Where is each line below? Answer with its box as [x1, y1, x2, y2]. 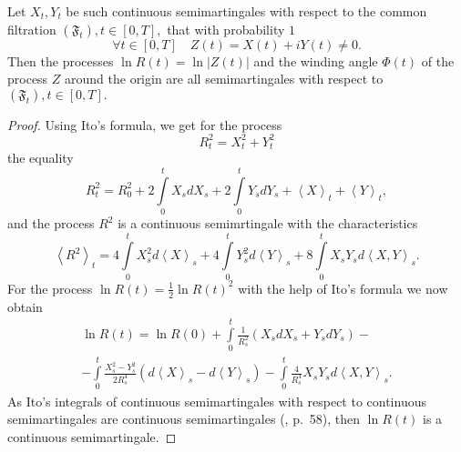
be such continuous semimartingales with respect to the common [66, 2, 427, 20]
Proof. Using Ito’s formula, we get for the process [7, 115, 282, 134]
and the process [7, 214, 95, 233]
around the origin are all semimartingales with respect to [65, 69, 384, 88]
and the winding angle [253, 51, 378, 70]
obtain [7, 296, 43, 316]
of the [421, 51, 455, 70]
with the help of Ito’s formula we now [238, 278, 448, 297]
